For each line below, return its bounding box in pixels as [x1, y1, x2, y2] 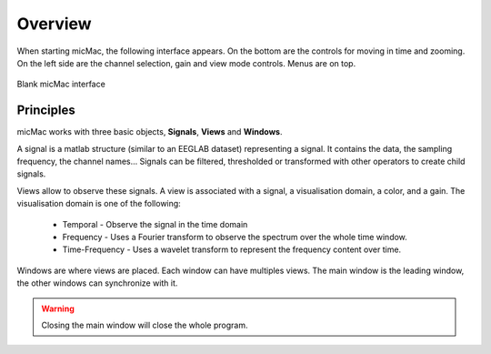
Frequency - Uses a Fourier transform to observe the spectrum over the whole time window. [62, 231, 408, 242]
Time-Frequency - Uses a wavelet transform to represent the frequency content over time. [62, 244, 402, 255]
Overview [16, 14, 92, 34]
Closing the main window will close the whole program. [41, 319, 248, 330]
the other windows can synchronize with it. [16, 278, 178, 288]
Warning [41, 303, 75, 314]
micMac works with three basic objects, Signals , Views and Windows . [16, 126, 283, 137]
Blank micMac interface [16, 78, 106, 90]
